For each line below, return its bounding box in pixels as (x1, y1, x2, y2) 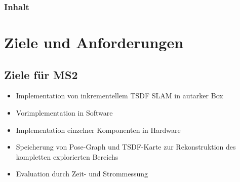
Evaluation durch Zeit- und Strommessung (16, 168, 148, 179)
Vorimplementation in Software (16, 107, 113, 118)
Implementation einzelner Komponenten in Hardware (16, 124, 181, 135)
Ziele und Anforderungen (4, 32, 184, 53)
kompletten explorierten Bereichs (16, 151, 118, 162)
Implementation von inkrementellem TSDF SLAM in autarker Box (16, 90, 223, 101)
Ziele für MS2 (4, 66, 78, 82)
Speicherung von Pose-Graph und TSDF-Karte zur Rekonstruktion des (16, 141, 236, 152)
